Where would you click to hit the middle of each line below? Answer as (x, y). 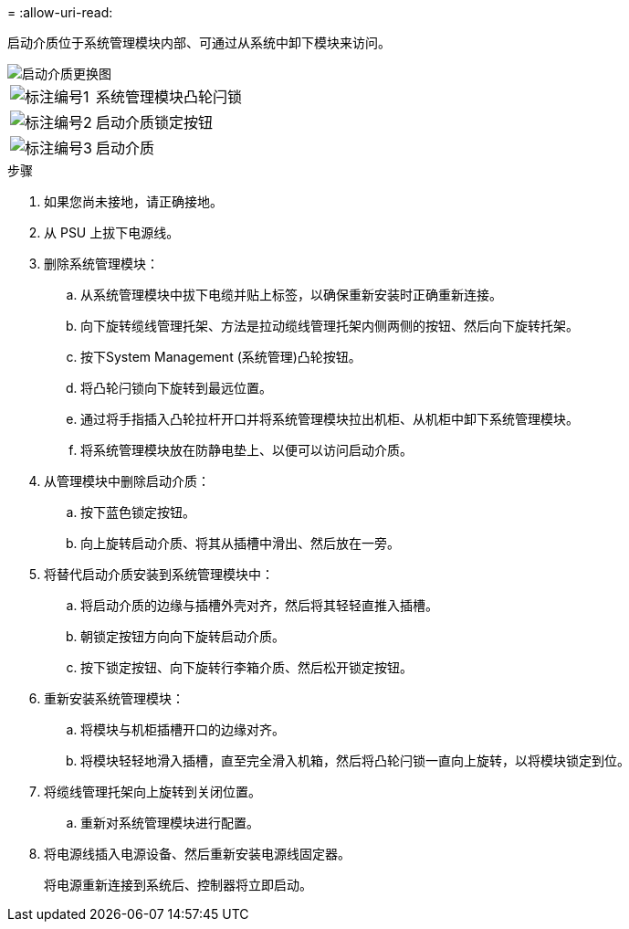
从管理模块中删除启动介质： (127, 481)
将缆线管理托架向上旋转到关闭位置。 (152, 792)
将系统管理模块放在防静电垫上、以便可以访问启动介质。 (246, 450)
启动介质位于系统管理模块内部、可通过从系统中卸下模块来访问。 (199, 42)
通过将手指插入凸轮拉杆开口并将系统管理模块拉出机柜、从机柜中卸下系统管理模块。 (330, 419)
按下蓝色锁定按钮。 (138, 512)
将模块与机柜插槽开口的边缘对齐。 (183, 729)
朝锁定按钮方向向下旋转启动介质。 (183, 636)
